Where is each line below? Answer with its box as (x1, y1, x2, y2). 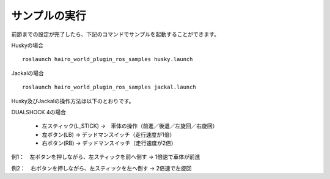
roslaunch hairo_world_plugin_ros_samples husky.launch (22, 56, 193, 63)
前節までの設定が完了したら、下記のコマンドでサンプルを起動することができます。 (11, 31, 220, 38)
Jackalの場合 (11, 69, 44, 76)
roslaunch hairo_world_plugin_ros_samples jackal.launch (22, 84, 197, 91)
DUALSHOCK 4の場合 (11, 108, 67, 115)
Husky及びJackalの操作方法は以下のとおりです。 (11, 97, 134, 104)
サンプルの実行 (11, 9, 87, 23)
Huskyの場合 (11, 42, 44, 49)
